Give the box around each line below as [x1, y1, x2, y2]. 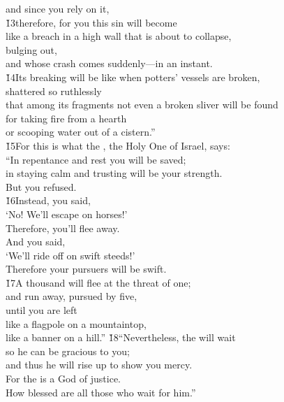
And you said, [6, 234, 66, 249]
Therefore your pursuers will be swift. [6, 261, 167, 276]
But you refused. [6, 179, 77, 194]
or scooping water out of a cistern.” [6, 124, 156, 139]
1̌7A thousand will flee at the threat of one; [6, 275, 191, 289]
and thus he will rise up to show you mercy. [6, 357, 193, 372]
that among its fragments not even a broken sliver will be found [6, 97, 278, 112]
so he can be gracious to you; [6, 343, 130, 358]
